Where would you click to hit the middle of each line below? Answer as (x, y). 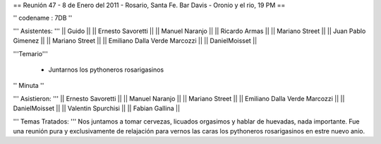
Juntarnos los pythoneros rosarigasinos (106, 70)
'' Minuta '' (29, 86)
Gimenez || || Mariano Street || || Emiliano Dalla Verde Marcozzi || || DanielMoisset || (135, 41)
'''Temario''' (31, 53)
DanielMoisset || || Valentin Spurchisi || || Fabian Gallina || (96, 108)
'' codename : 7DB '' (43, 18)
